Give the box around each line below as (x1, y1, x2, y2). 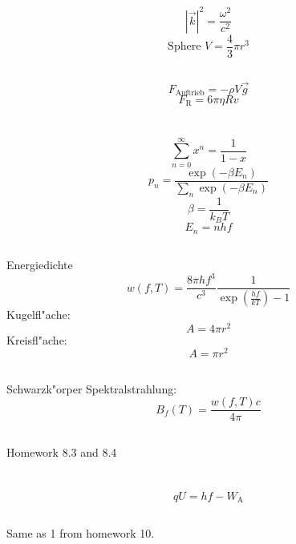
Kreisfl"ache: (6, 331, 67, 348)
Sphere (168, 41, 201, 53)
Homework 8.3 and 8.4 (6, 443, 117, 460)
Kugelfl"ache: (6, 306, 71, 322)
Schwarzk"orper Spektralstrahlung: (6, 380, 177, 397)
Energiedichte (6, 256, 73, 272)
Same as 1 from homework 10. (6, 525, 155, 542)
